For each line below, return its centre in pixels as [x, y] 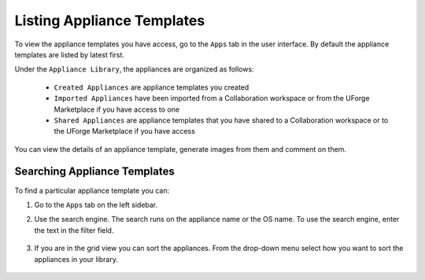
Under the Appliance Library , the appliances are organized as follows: [135, 69]
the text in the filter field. [74, 230]
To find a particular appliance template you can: [92, 190]
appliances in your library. [76, 259]
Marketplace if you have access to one [117, 109]
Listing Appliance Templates [110, 20]
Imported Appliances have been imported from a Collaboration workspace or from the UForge [212, 98]
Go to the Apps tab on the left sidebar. [96, 204]
